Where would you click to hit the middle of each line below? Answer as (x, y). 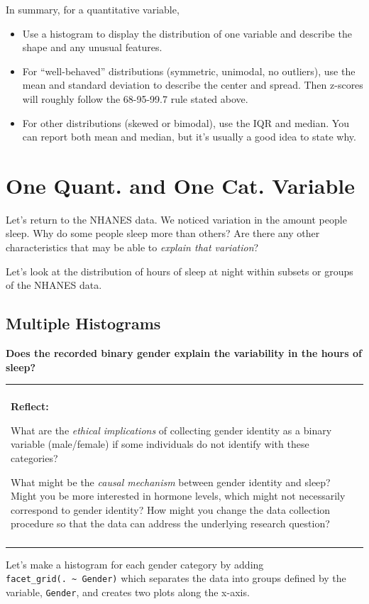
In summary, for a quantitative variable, (93, 9)
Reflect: (30, 406)
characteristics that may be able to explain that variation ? (132, 247)
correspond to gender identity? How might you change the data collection (171, 509)
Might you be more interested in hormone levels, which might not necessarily (178, 496)
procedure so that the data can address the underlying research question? (170, 523)
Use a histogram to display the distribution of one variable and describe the (187, 33)
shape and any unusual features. (92, 47)
